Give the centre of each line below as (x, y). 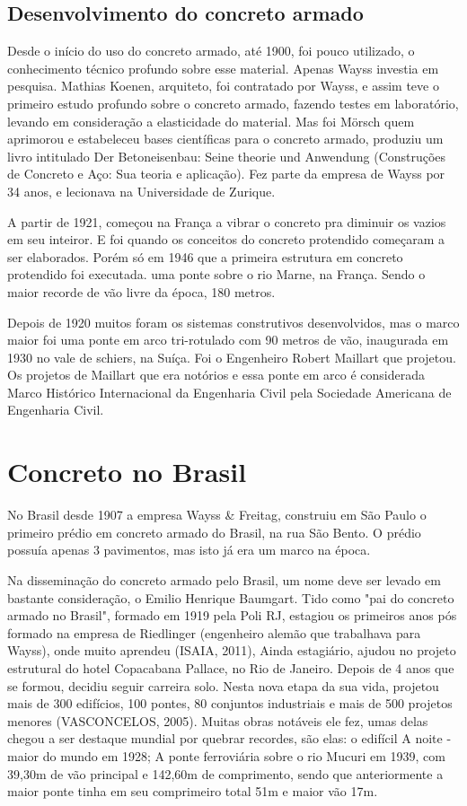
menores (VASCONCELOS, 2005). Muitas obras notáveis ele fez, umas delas (218, 720)
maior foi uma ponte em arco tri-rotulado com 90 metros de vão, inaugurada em (228, 340)
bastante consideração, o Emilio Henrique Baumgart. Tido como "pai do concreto (231, 597)
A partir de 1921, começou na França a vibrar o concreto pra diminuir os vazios (227, 221)
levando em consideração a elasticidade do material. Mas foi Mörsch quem (211, 121)
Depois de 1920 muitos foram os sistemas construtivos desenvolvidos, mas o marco (233, 322)
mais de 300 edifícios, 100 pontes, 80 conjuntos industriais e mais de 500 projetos (230, 703)
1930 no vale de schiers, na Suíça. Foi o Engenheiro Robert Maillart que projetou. (232, 357)
